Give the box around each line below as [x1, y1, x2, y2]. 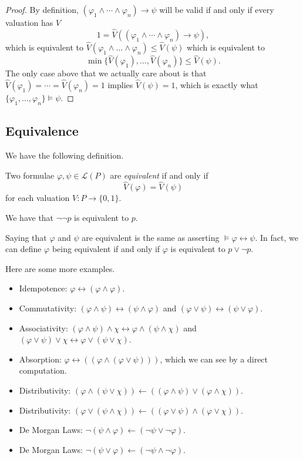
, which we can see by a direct [160, 352, 268, 365]
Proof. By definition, [5, 4, 79, 15]
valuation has [5, 16, 53, 28]
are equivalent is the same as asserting [82, 231, 220, 243]
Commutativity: [19, 302, 77, 314]
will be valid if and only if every [159, 4, 274, 15]
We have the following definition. [5, 149, 124, 162]
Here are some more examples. [5, 262, 115, 274]
